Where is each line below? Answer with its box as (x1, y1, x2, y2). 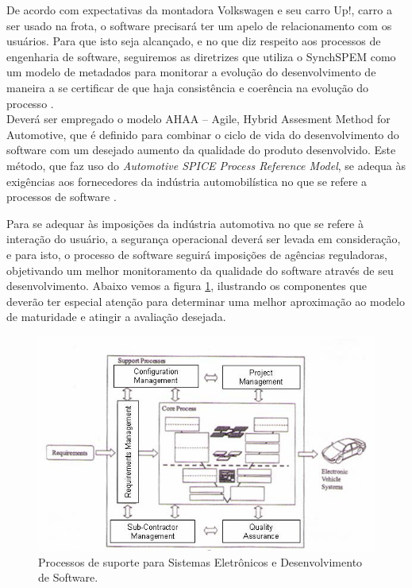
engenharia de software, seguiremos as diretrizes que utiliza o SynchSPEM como (6, 48, 396, 64)
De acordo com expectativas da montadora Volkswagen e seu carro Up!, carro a (6, 2, 392, 17)
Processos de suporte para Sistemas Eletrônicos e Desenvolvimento (38, 553, 363, 570)
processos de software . (6, 188, 117, 205)
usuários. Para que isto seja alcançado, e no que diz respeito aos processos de (6, 33, 381, 49)
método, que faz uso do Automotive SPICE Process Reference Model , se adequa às (6, 157, 406, 173)
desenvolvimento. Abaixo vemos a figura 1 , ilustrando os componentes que (6, 277, 367, 294)
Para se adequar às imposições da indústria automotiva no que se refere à (6, 215, 364, 231)
